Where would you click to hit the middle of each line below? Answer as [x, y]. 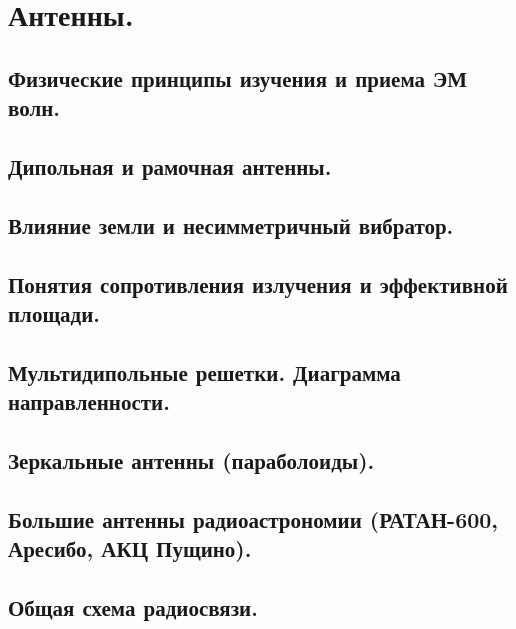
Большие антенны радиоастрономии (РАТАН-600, [253, 518]
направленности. [89, 401]
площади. [54, 312]
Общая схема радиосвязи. [133, 606]
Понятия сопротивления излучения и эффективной [258, 283]
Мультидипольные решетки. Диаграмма [204, 371]
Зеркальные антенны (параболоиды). [191, 459]
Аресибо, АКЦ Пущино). [130, 548]
